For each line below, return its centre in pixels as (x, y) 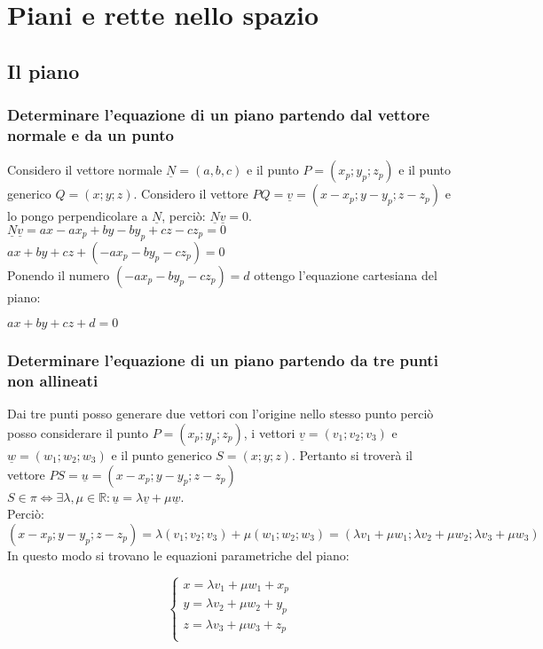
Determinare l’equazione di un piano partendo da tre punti (223, 360)
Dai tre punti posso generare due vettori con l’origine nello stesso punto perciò (220, 414)
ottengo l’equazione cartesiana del (346, 274)
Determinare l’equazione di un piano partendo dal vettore (219, 115)
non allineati (53, 381)
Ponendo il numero (59, 274)
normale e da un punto (91, 135)
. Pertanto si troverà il (352, 455)
